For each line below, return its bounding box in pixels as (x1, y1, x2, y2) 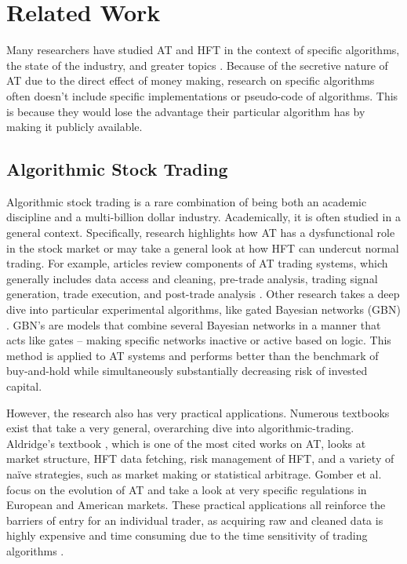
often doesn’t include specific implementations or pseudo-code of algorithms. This (6, 87, 398, 104)
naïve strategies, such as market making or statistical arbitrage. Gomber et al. (6, 465, 382, 482)
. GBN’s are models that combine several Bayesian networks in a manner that (6, 316, 381, 333)
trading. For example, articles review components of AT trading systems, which (6, 255, 388, 271)
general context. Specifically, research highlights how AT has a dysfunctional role (6, 224, 395, 241)
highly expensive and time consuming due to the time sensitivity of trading (6, 527, 368, 544)
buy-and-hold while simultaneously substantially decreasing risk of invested (6, 362, 368, 379)
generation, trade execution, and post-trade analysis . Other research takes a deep (6, 286, 400, 302)
